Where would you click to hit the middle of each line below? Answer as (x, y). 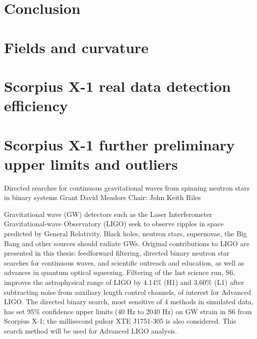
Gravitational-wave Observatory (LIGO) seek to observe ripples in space (114, 224)
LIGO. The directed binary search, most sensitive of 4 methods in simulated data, (129, 302)
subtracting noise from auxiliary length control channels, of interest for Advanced (128, 292)
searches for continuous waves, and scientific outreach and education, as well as (124, 262)
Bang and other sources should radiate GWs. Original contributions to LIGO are (127, 243)
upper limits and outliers (91, 164)
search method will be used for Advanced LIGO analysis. (91, 330)
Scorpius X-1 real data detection (118, 86)
